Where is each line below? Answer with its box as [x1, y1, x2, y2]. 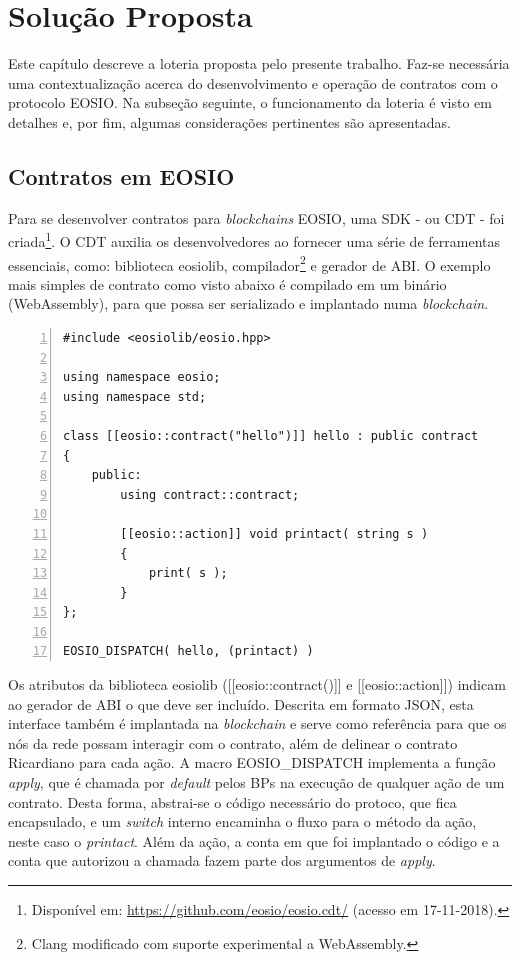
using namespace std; [63, 389, 207, 404]
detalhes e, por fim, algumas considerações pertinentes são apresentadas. [8, 111, 451, 132]
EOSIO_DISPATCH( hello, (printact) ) [63, 644, 314, 659]
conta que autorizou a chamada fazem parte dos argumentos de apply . [8, 850, 436, 871]
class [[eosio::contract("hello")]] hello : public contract [63, 428, 479, 443]
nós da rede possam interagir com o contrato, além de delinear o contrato [8, 732, 458, 753]
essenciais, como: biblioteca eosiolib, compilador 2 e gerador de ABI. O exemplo [8, 251, 491, 275]
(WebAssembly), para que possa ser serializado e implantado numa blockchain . [8, 293, 489, 314]
